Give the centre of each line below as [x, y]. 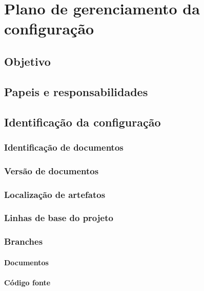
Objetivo [27, 61]
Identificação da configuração [83, 122]
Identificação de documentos [64, 147]
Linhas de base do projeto [59, 218]
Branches [24, 241]
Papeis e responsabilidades [76, 91]
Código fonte [27, 282]
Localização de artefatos [55, 194]
